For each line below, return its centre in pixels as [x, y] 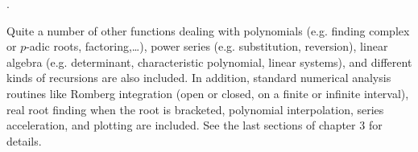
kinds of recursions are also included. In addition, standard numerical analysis [199, 78]
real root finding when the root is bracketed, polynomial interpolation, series [195, 109]
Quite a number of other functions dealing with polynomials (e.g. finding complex [208, 30]
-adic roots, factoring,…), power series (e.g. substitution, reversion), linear [207, 46]
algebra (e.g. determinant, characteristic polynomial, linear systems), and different [209, 62]
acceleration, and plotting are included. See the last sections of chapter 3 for [195, 125]
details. [24, 140]
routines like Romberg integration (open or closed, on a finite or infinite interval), [208, 93]
